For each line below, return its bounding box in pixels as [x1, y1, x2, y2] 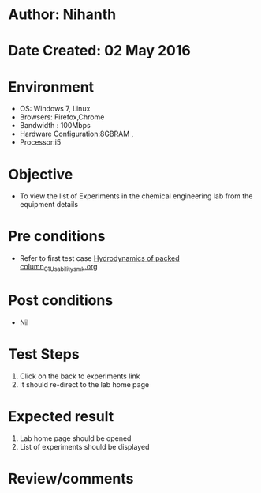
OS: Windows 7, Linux [19, 104, 91, 114]
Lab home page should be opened [19, 433, 132, 443]
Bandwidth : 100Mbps [19, 121, 91, 130]
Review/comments [8, 469, 134, 487]
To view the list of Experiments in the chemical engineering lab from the [19, 191, 254, 201]
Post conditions [8, 292, 114, 310]
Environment [8, 77, 95, 96]
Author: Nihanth [8, 6, 117, 24]
